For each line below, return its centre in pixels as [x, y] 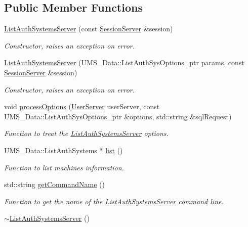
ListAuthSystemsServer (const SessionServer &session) [89, 29]
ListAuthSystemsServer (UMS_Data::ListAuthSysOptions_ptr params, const [124, 62]
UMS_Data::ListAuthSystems [51, 150]
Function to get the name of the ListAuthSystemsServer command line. [114, 201]
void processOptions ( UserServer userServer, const [82, 106]
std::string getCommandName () [54, 184]
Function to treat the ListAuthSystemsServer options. [86, 133]
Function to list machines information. [64, 167]
